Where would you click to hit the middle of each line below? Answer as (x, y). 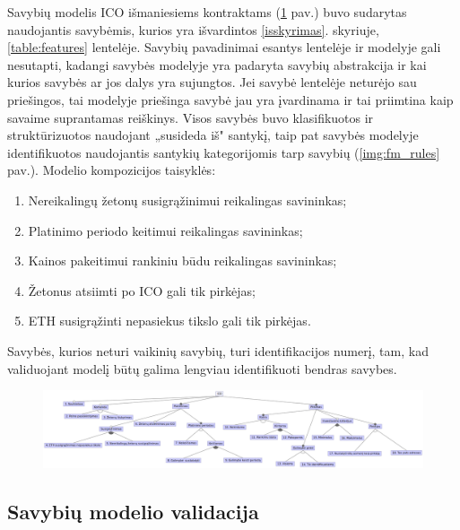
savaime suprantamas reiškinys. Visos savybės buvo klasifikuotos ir (191, 117)
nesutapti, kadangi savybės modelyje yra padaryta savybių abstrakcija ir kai (217, 64)
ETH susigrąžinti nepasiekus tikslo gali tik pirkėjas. (169, 321)
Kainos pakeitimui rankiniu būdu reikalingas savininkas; (182, 261)
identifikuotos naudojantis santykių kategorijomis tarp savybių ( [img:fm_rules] (224, 152)
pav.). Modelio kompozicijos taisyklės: (112, 170)
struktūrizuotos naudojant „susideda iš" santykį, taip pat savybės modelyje (213, 135)
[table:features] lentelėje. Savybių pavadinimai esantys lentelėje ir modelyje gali (224, 47)
